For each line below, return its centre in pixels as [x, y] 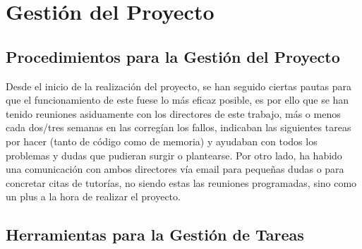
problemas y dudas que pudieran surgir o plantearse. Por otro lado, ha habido [174, 155]
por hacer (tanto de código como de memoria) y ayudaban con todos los [162, 141]
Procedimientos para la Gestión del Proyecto [173, 56]
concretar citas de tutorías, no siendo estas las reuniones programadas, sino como [181, 182]
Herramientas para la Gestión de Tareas [155, 235]
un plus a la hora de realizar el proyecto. [93, 196]
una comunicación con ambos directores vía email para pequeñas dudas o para [175, 169]
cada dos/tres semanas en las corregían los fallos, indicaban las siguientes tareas [179, 127]
